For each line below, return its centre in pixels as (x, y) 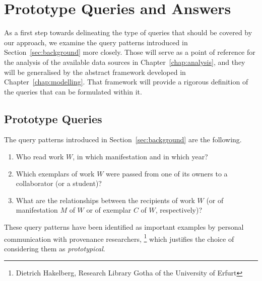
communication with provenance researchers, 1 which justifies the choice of (119, 238)
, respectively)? (179, 210)
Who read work (40, 157)
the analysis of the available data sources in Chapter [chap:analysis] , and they (125, 62)
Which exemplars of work (55, 173)
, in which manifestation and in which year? (140, 157)
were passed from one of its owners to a (167, 173)
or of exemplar (109, 210)
